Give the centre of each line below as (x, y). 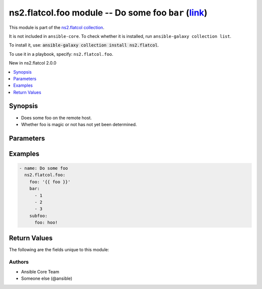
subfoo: (39, 216)
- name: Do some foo (43, 168)
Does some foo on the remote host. (57, 118)
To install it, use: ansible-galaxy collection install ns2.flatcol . (84, 45)
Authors (19, 262)
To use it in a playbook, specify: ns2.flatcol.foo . (61, 54)
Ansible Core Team (40, 272)
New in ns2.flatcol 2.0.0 (33, 63)
